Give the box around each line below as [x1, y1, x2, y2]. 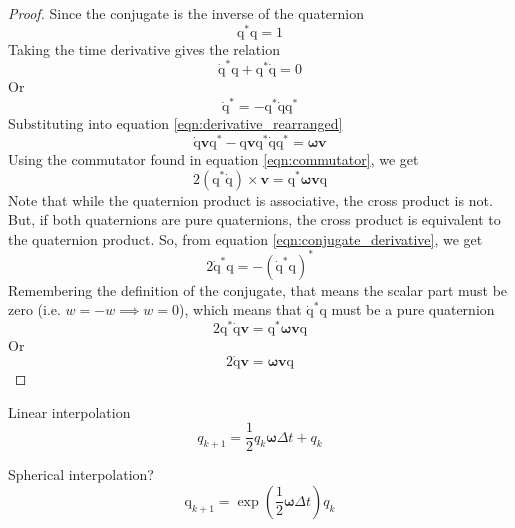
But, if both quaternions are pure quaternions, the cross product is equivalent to [8, 209, 501, 230]
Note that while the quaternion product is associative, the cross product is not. [8, 189, 493, 210]
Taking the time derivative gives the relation [8, 38, 280, 59]
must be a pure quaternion [331, 299, 495, 320]
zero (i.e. [8, 299, 61, 320]
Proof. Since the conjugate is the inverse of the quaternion [8, 3, 365, 23]
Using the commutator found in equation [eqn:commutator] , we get [8, 148, 419, 169]
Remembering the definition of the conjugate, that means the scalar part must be [8, 279, 508, 300]
